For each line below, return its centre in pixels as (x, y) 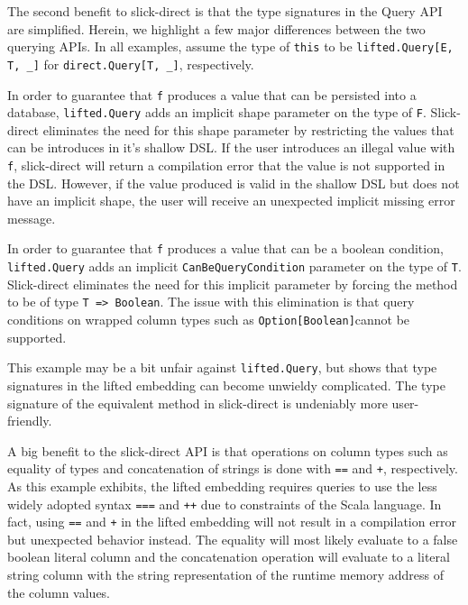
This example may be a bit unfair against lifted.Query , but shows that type (222, 367)
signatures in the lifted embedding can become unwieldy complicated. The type (226, 385)
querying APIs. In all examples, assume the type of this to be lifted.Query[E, (230, 46)
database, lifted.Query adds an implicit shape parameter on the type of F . (217, 112)
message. (32, 218)
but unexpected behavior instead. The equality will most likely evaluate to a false (233, 539)
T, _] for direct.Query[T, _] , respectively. (131, 64)
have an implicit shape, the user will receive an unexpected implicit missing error (231, 201)
